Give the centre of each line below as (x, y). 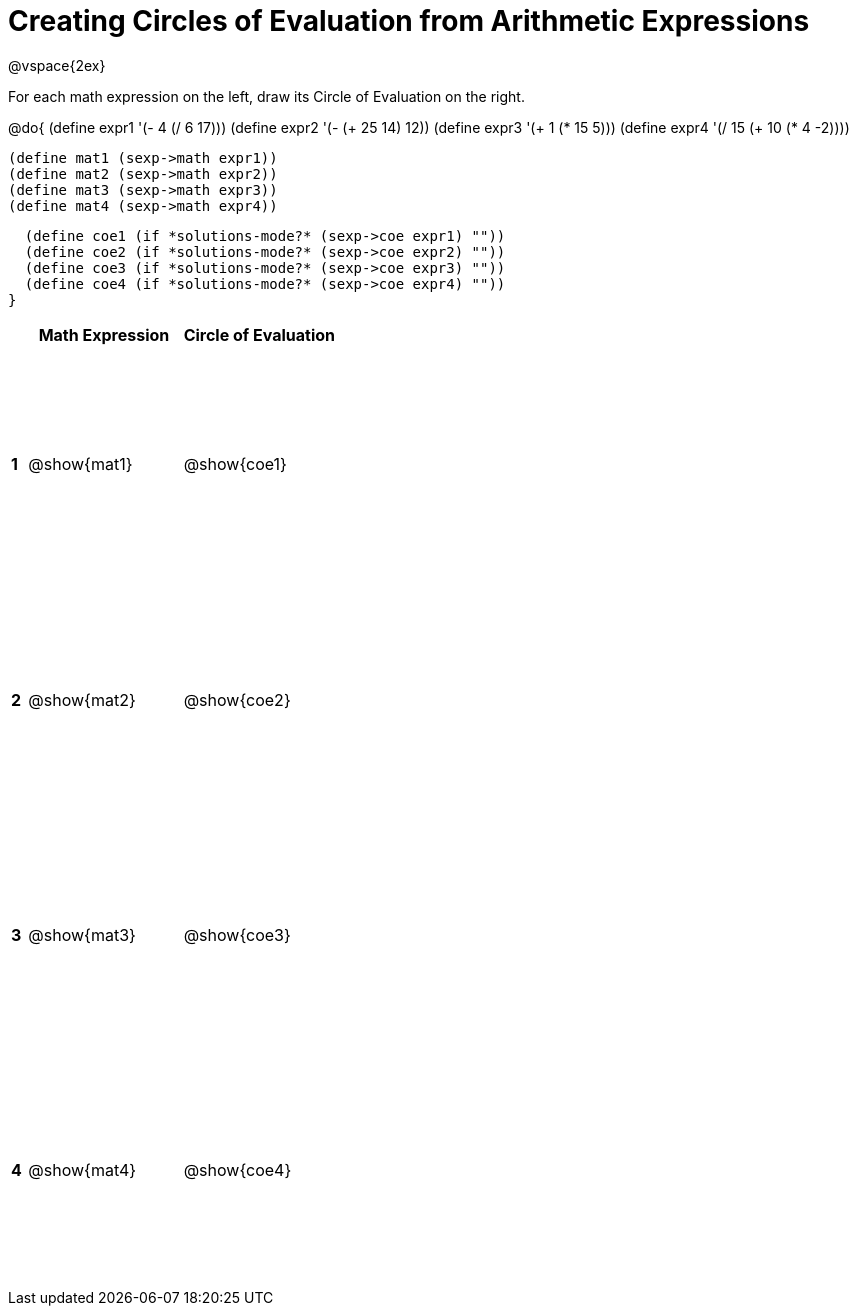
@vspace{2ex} (57, 65)
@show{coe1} (235, 464)
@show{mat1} (80, 464)
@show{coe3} (237, 935)
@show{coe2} (237, 699)
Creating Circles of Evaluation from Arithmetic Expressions (409, 21)
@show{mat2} (82, 699)
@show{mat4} (82, 1170)
